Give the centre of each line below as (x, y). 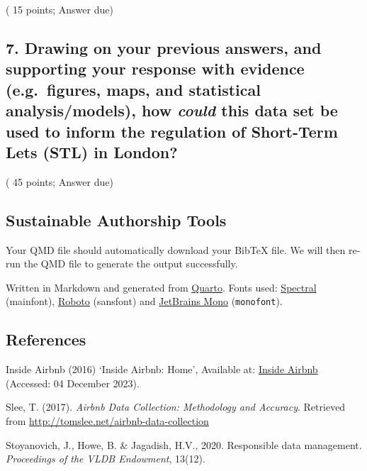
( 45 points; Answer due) (60, 181)
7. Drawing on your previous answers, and (164, 47)
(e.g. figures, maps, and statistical (133, 89)
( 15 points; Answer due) (60, 9)
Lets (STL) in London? (92, 151)
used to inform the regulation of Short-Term (172, 131)
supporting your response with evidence (155, 68)
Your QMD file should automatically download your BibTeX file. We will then (176, 249)
